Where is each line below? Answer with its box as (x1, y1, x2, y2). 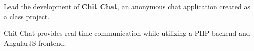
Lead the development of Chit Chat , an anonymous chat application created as (4, 1, 250, 11)
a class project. (4, 11, 50, 21)
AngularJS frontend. (4, 37, 66, 48)
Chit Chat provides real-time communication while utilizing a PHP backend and (4, 28, 250, 38)
